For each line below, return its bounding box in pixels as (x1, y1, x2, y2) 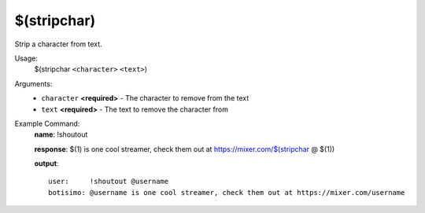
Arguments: (14, 79, 53, 88)
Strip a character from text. (14, 39, 102, 49)
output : (34, 159, 59, 168)
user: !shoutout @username (48, 177, 169, 186)
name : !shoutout (34, 130, 88, 139)
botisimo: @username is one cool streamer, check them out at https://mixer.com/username (48, 188, 405, 196)
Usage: (14, 53, 39, 63)
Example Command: (14, 119, 80, 128)
